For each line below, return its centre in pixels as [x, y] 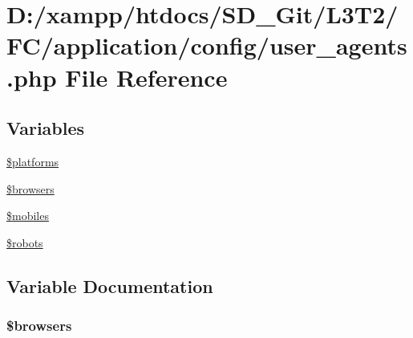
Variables [46, 128]
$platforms [33, 161]
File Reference [146, 77]
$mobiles [28, 216]
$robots [25, 242]
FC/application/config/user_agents [207, 45]
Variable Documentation [110, 285]
